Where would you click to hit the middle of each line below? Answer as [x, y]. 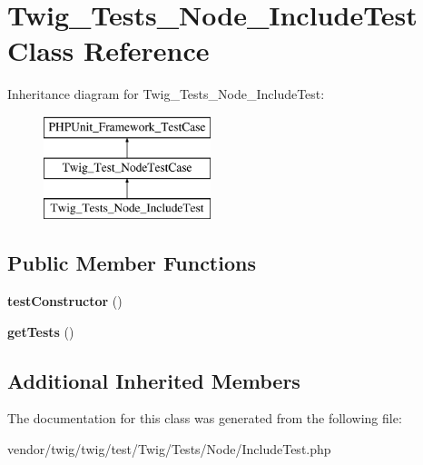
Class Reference [108, 50]
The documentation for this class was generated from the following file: [205, 418]
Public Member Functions [132, 263]
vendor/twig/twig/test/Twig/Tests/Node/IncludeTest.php [169, 449]
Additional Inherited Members [154, 380]
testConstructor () [65, 301]
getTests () [41, 331]
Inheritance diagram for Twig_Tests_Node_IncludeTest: [166, 94]
